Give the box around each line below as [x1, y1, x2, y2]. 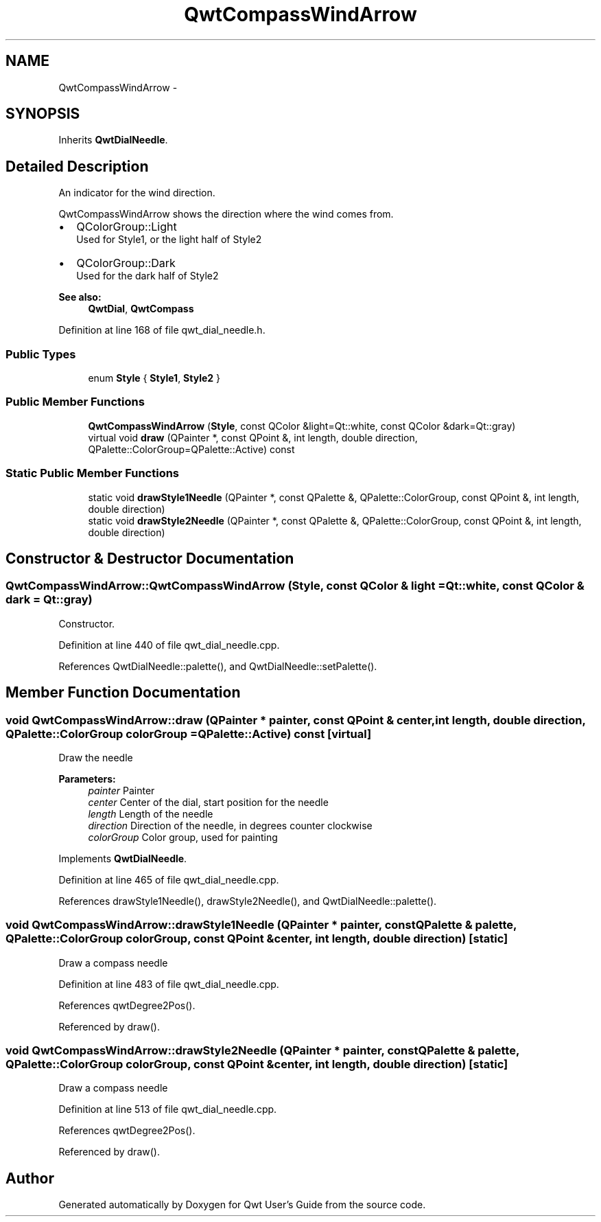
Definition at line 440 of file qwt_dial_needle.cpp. [58, 638, 280, 651]
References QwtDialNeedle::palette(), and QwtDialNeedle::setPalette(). [58, 660, 377, 672]
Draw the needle [58, 751, 133, 763]
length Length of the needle [88, 807, 213, 820]
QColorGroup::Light [76, 220, 177, 234]
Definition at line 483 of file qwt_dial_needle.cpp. [58, 978, 279, 990]
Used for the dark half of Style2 [76, 270, 219, 282]
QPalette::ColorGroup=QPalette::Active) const [88, 443, 295, 455]
